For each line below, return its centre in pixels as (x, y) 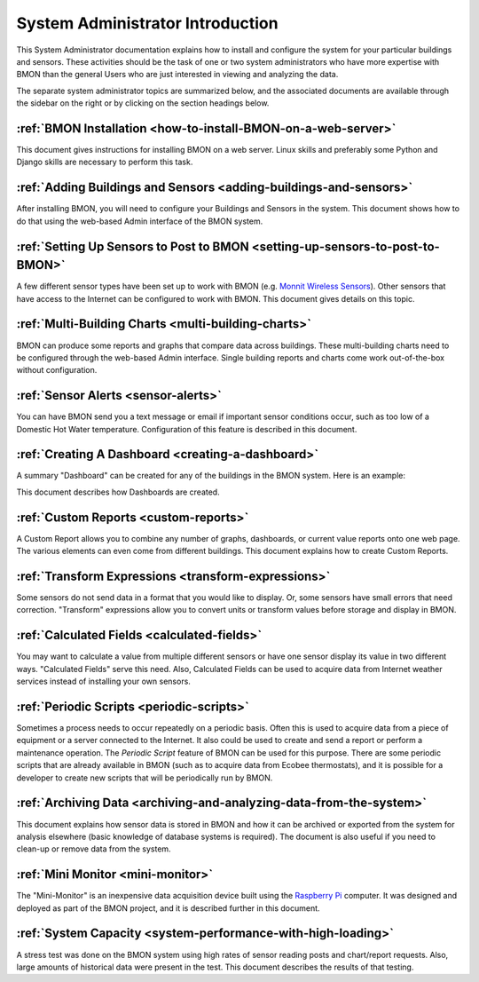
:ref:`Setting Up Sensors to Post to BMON (133, 246)
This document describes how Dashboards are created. (118, 492)
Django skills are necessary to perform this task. (105, 162)
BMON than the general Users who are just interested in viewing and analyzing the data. (177, 75)
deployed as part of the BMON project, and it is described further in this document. (168, 908)
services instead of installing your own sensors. (103, 681)
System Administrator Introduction (147, 23)
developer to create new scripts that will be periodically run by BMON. (145, 778)
